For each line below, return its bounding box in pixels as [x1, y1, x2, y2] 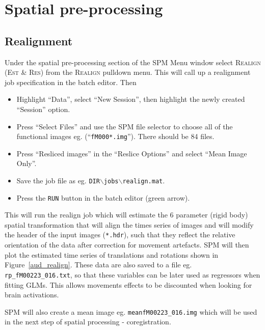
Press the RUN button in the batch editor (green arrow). [16, 192, 190, 203]
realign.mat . [122, 175, 165, 185]
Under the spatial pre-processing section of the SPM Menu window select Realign [5, 57, 261, 67]
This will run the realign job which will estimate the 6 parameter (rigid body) [5, 209, 248, 220]
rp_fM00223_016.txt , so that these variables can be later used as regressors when [5, 269, 260, 280]
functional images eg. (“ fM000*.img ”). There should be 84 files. [16, 131, 215, 142]
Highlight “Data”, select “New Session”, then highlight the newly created [16, 94, 245, 104]
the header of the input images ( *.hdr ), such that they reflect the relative [5, 229, 235, 240]
